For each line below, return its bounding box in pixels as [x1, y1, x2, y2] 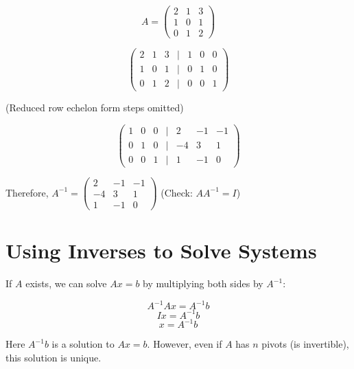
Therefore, [5, 185, 49, 199]
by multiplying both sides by [143, 276, 263, 291]
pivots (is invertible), [261, 337, 349, 351]
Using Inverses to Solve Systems [5, 236, 317, 265]
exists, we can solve [25, 276, 107, 291]
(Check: [161, 185, 193, 199]
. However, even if [147, 337, 222, 351]
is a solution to [51, 337, 115, 351]
